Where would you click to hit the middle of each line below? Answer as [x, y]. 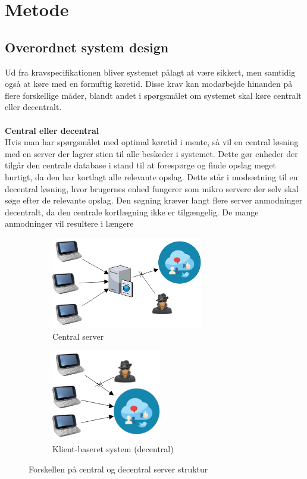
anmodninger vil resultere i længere [69, 223]
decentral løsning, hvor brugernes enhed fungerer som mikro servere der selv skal [152, 188]
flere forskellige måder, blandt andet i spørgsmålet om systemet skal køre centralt [153, 95]
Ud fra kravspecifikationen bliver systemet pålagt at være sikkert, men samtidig [150, 72]
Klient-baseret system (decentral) [113, 449]
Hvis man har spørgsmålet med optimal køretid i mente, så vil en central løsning [152, 142]
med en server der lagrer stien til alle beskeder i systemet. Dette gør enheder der [151, 153]
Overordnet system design [87, 47]
